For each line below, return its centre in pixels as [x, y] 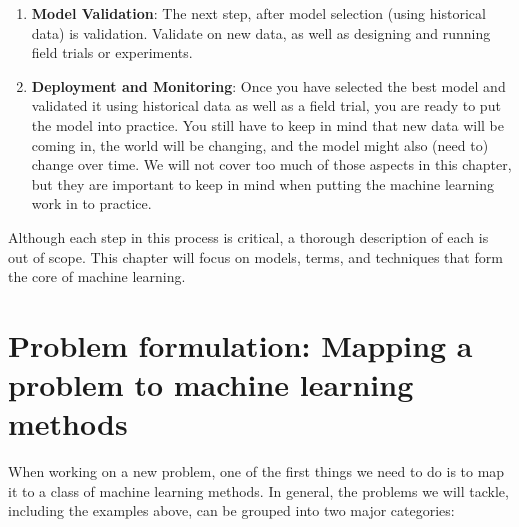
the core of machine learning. [97, 276]
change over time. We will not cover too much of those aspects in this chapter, [271, 164]
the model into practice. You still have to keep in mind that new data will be [268, 124]
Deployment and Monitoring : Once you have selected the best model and [268, 85]
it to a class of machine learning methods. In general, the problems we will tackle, [258, 490]
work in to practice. [91, 203]
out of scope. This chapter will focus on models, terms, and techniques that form [255, 256]
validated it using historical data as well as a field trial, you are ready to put [266, 105]
